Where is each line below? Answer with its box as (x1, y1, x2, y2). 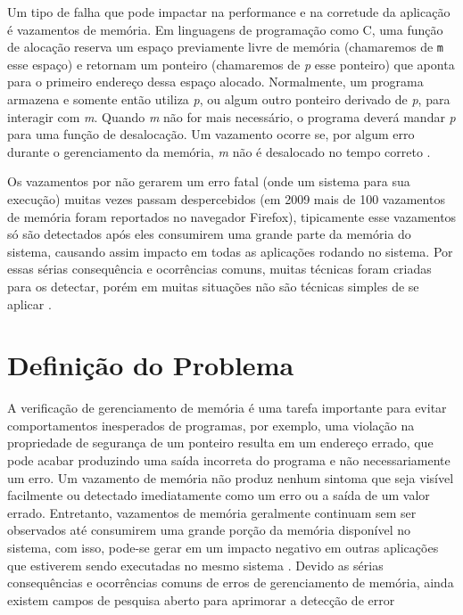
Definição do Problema (7, 347, 294, 383)
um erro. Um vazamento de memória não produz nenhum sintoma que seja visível (7, 468, 454, 487)
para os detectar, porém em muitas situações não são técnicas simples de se (7, 276, 419, 295)
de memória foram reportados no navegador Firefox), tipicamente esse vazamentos (7, 207, 457, 225)
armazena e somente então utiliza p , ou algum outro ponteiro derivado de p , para (7, 90, 451, 109)
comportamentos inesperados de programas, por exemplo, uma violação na (7, 415, 415, 434)
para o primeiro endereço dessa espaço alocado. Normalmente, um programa (7, 72, 424, 91)
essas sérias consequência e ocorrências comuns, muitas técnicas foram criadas (7, 259, 432, 278)
